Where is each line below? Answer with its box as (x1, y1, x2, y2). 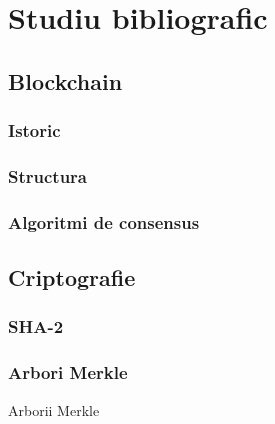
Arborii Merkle (8, 399, 100, 420)
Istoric (8, 118, 61, 143)
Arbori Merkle (8, 360, 128, 385)
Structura (8, 163, 87, 188)
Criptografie (8, 262, 136, 293)
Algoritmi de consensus (8, 209, 200, 234)
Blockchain (8, 65, 123, 96)
